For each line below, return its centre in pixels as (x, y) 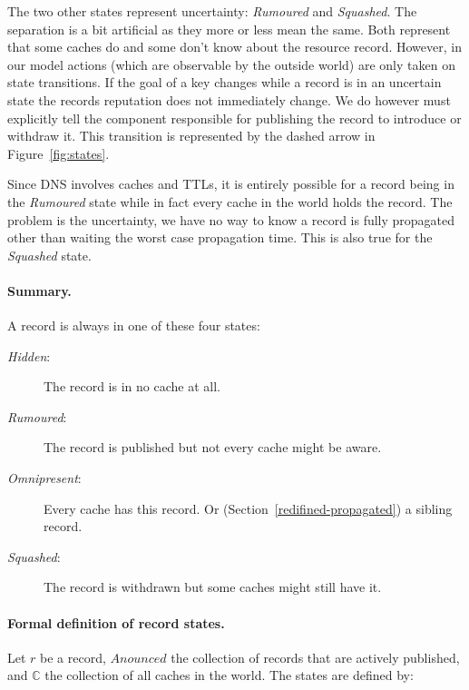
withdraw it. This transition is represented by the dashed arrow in (191, 136)
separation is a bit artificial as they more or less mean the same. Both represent (229, 29)
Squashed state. (49, 255)
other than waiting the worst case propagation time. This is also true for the (220, 237)
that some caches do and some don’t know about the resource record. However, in (234, 47)
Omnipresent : (44, 478)
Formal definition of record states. (116, 622)
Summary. (39, 290)
